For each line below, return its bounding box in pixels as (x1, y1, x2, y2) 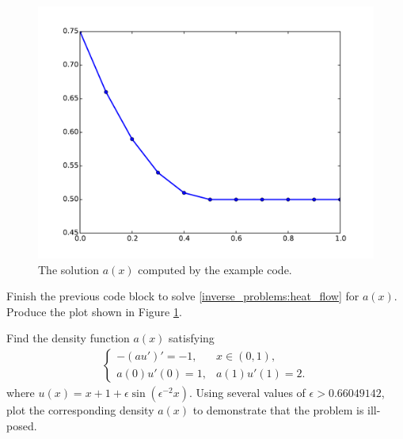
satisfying (169, 330, 215, 346)
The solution (38, 261, 100, 277)
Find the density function (6, 330, 130, 346)
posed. (6, 417, 37, 433)
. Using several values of (189, 384, 306, 400)
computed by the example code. (138, 261, 292, 277)
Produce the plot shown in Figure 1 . (6, 303, 182, 319)
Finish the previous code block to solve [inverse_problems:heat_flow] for (6, 288, 359, 304)
